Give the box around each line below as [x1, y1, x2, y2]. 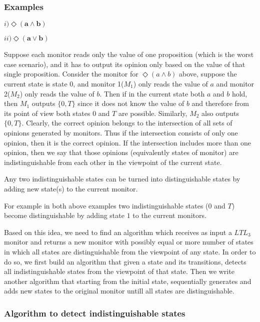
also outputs [201, 107, 239, 118]
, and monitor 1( [73, 78, 124, 88]
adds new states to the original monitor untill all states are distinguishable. [4, 285, 234, 296]
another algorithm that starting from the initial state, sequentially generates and [4, 275, 251, 286]
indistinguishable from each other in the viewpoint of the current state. [4, 156, 222, 167]
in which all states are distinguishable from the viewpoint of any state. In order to [4, 246, 256, 256]
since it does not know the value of [77, 98, 184, 108]
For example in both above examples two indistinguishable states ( [4, 200, 208, 210]
